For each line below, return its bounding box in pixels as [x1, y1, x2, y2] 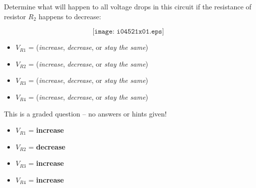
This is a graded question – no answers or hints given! [4, 108, 167, 118]
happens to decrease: [38, 11, 101, 21]
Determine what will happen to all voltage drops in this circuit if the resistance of [4, 1, 252, 11]
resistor [4, 11, 26, 21]
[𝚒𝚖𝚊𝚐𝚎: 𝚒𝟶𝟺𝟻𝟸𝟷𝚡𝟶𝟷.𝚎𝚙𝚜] [92, 28, 164, 36]
